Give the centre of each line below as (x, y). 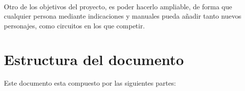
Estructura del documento (94, 59)
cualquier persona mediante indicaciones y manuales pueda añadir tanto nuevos (123, 16)
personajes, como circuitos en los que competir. (74, 25)
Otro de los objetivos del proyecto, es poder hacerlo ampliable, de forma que (118, 6)
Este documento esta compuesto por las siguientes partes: (90, 83)
